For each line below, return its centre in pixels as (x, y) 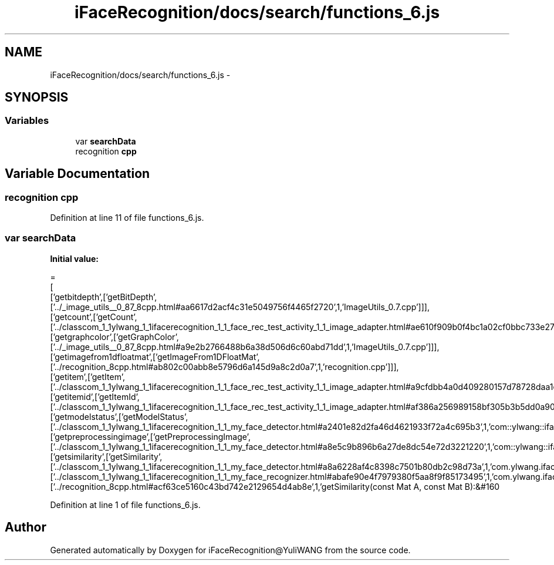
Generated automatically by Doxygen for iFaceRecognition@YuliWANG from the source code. (230, 550)
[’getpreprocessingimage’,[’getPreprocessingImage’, (150, 436)
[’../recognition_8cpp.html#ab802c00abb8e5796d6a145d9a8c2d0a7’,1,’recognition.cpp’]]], (224, 366)
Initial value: (74, 258)
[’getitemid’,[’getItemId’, (95, 396)
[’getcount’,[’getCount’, (94, 317)
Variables (27, 121)
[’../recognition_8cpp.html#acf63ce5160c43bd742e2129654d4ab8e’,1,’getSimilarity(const (222, 486)
